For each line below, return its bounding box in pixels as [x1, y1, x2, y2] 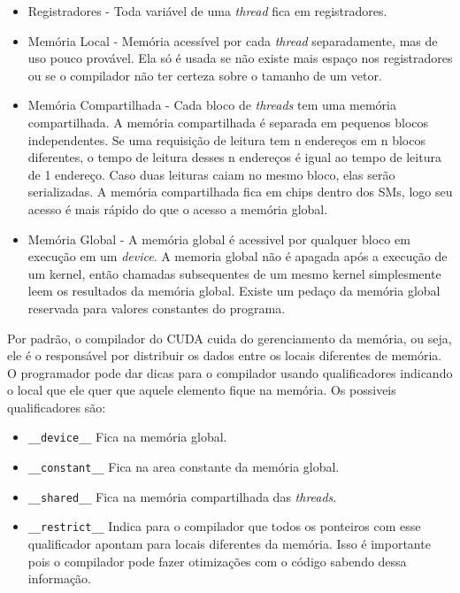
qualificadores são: [7, 397, 106, 416]
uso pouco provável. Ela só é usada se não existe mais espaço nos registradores [27, 49, 453, 67]
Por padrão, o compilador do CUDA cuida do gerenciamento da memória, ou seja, [7, 328, 452, 347]
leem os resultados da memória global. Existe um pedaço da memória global [27, 281, 441, 300]
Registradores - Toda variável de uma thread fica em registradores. [27, 2, 387, 19]
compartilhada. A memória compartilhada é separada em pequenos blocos [27, 112, 429, 131]
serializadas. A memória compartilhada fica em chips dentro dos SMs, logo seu [27, 182, 453, 201]
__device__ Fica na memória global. [27, 427, 227, 446]
